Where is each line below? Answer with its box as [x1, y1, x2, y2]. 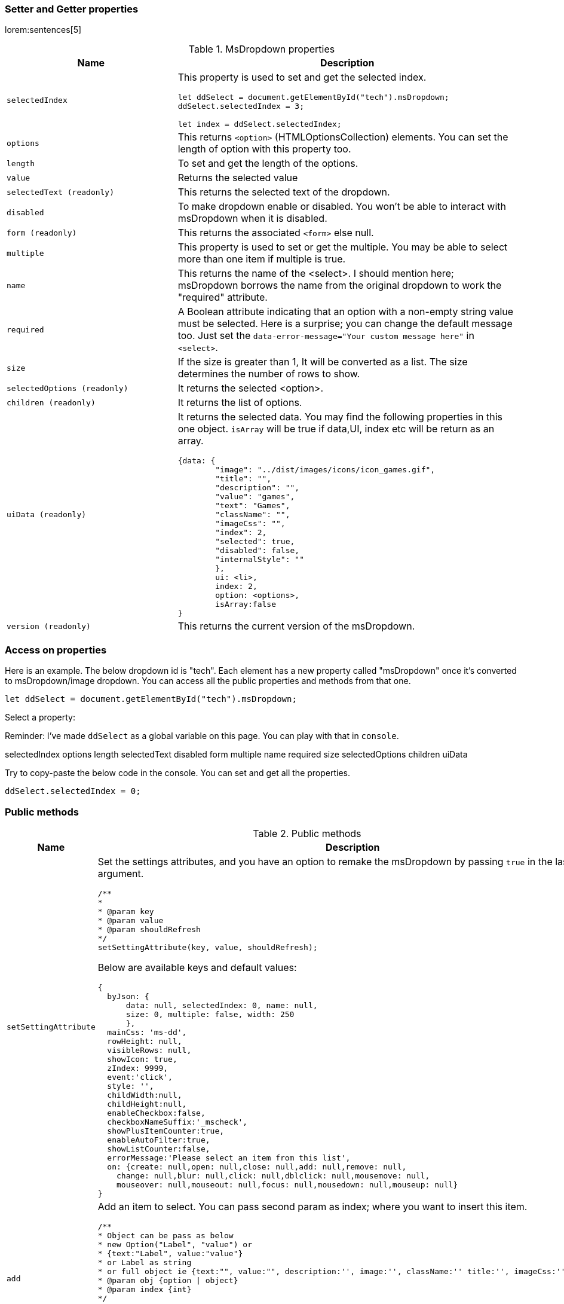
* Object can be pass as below [97, 1230, 234, 1240]
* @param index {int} [97, 1284, 192, 1294]
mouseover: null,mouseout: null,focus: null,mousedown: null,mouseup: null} [117, 1180, 458, 1189]
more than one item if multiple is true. [177, 253, 346, 265]
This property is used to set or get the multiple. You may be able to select [177, 241, 508, 254]
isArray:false [215, 600, 277, 609]
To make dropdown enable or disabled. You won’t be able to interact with [177, 200, 506, 213]
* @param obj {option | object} [97, 1275, 238, 1285]
